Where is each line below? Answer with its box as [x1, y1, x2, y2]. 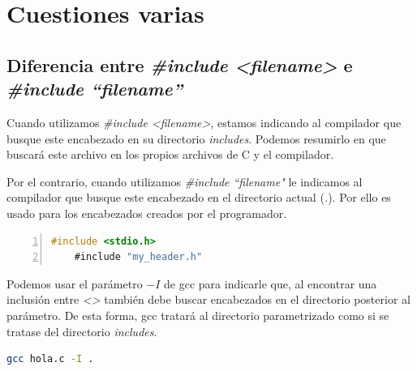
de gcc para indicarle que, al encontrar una [164, 275, 377, 292]
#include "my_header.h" [74, 251, 203, 263]
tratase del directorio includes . [6, 322, 157, 339]
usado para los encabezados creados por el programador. [6, 204, 287, 221]
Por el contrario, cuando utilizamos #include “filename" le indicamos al [6, 173, 363, 190]
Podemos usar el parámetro [6, 275, 143, 292]
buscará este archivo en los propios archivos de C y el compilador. [6, 146, 334, 163]
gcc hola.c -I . [6, 353, 94, 365]
